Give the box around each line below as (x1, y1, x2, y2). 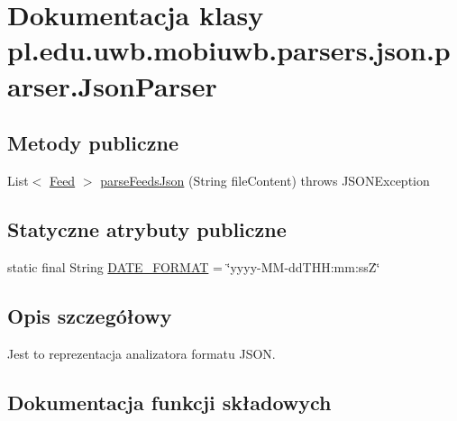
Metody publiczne (7, 129, 178, 157)
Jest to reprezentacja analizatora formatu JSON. (7, 343, 276, 362)
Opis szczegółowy (7, 301, 172, 329)
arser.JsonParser (7, 67, 217, 104)
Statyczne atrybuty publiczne (7, 215, 287, 243)
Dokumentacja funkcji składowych (7, 388, 332, 416)
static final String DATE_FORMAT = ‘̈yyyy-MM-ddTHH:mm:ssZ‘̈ (7, 257, 380, 276)
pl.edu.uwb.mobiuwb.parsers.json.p (7, 32, 451, 69)
